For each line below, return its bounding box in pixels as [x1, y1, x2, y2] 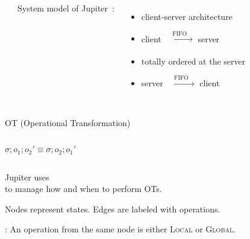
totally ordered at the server [141, 54, 246, 67]
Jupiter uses [5, 170, 49, 183]
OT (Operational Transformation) [5, 116, 131, 129]
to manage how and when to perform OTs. [5, 182, 162, 195]
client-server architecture [141, 10, 233, 22]
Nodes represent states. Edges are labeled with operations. [5, 202, 220, 215]
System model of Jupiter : [17, 2, 114, 14]
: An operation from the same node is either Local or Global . [5, 223, 236, 235]
